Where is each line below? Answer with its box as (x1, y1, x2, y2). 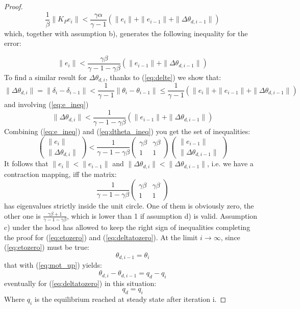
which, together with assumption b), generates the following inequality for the (4, 28, 248, 38)
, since (220, 231, 240, 242)
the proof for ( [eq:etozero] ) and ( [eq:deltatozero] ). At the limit (4, 231, 198, 242)
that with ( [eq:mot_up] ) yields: (4, 260, 102, 270)
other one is (4, 210, 41, 221)
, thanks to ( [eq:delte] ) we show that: (105, 71, 221, 82)
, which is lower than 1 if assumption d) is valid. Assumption (67, 210, 258, 221)
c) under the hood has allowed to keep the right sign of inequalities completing (4, 222, 251, 233)
